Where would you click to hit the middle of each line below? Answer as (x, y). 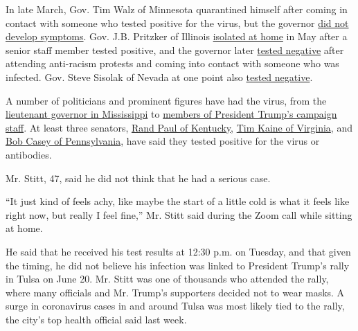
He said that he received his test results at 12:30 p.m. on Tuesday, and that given (178, 251)
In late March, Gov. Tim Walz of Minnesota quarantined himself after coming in (177, 9)
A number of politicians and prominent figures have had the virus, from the (166, 100)
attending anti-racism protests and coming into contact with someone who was (172, 63)
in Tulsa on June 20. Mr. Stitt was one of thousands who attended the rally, (167, 279)
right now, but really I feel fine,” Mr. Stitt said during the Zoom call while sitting (179, 214)
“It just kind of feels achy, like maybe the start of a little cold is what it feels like (178, 201)
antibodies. (29, 154)
